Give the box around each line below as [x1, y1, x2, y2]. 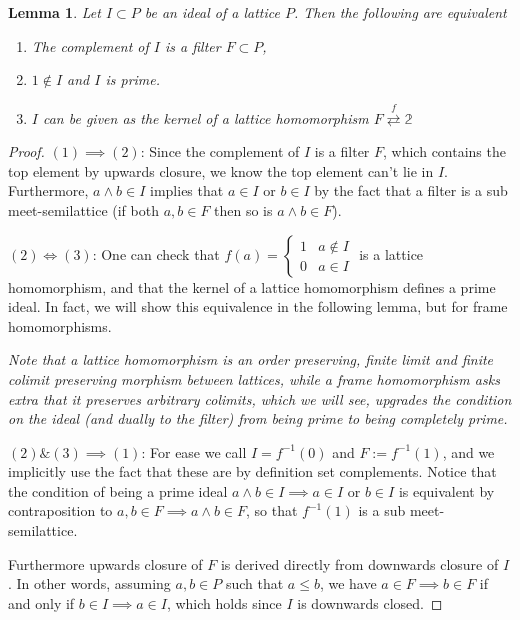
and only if [8, 592, 75, 613]
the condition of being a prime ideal [8, 480, 228, 501]
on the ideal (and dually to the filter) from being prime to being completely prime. [8, 408, 508, 429]
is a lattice [359, 243, 424, 264]
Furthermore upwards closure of [8, 553, 203, 574]
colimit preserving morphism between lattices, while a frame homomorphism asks [8, 368, 500, 389]
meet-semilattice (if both [8, 199, 159, 220]
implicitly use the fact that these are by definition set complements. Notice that [8, 461, 497, 482]
